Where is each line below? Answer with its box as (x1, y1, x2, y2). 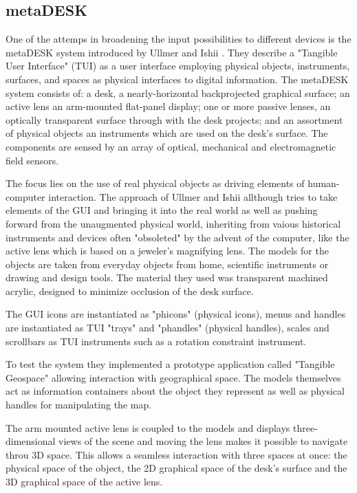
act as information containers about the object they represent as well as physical (6, 384, 345, 398)
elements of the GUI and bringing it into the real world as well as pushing (6, 203, 318, 217)
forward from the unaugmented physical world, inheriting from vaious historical (6, 216, 341, 230)
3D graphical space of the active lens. (6, 474, 163, 489)
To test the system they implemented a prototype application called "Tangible (6, 357, 335, 371)
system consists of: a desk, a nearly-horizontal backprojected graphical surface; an (6, 85, 350, 100)
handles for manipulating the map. (6, 397, 152, 412)
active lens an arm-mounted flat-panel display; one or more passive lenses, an (6, 99, 331, 113)
